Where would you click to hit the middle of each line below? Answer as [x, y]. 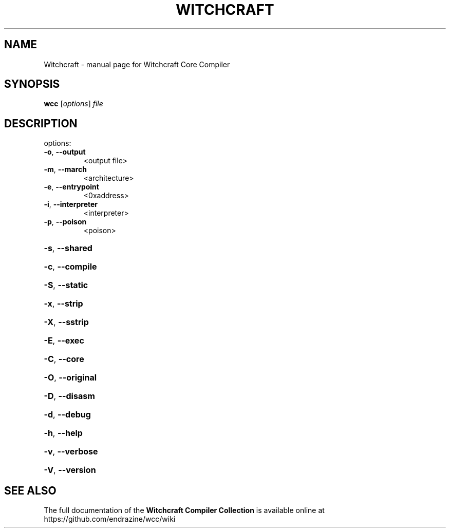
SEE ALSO [30, 490]
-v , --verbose [71, 452]
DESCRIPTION [41, 123]
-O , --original [70, 378]
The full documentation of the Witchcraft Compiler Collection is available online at [184, 510]
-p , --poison [65, 222]
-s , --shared [68, 248]
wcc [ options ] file [73, 104]
